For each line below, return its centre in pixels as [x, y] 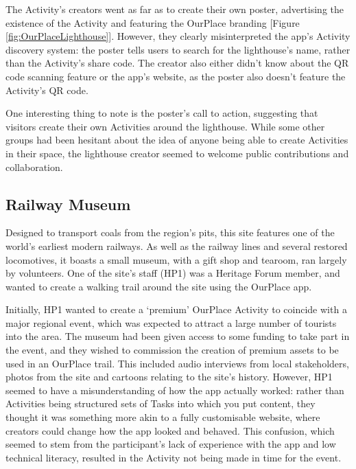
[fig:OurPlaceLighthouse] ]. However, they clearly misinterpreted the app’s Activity [178, 36]
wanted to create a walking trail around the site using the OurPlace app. [159, 286]
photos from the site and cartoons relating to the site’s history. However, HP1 [169, 377]
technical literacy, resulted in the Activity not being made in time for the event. [174, 457]
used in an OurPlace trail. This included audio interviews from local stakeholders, [177, 363]
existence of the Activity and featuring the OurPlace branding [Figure [153, 22]
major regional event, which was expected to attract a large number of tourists [171, 322]
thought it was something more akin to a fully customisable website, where [163, 417]
